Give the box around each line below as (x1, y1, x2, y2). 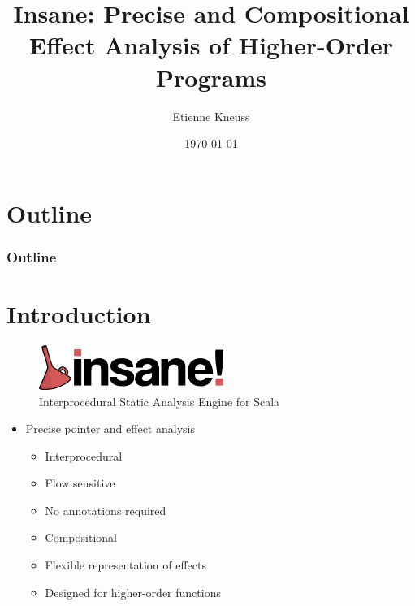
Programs (156, 60, 266, 93)
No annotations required (45, 501, 166, 518)
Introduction (6, 297, 151, 330)
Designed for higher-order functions (45, 583, 221, 600)
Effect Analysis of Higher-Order (28, 28, 394, 62)
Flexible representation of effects (45, 556, 206, 574)
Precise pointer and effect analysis (25, 420, 195, 437)
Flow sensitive (45, 474, 115, 491)
